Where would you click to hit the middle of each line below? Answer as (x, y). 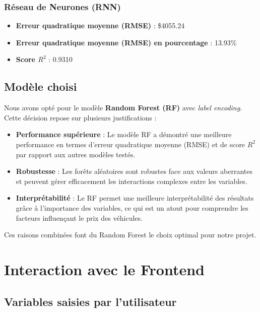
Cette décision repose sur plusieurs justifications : (80, 117)
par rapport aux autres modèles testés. (76, 154)
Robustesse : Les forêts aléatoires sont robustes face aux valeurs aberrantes (134, 171)
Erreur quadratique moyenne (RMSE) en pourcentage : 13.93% (126, 42)
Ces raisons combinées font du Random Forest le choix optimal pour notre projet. (130, 235)
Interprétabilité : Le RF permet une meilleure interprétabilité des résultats (135, 198)
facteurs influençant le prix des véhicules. (79, 217)
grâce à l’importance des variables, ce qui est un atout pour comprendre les (132, 207)
